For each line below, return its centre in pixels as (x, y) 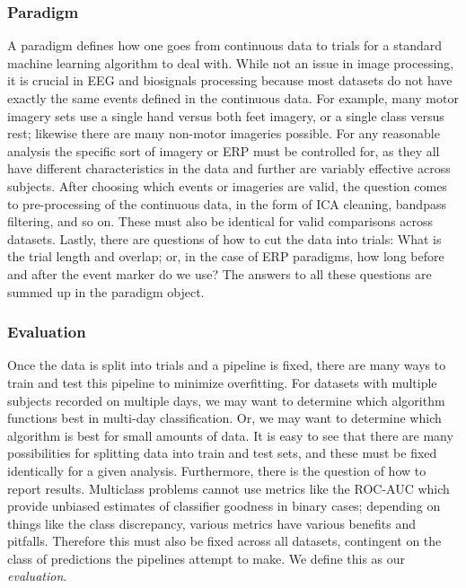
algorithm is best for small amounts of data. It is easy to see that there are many (230, 435)
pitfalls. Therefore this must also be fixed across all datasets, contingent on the (224, 541)
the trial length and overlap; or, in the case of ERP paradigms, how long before (226, 256)
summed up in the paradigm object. (106, 291)
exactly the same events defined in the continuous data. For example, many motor (233, 98)
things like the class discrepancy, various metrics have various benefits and (211, 523)
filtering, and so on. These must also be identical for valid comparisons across (220, 221)
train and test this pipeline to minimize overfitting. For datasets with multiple (222, 382)
